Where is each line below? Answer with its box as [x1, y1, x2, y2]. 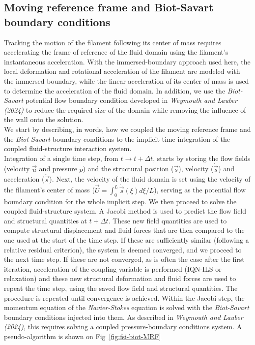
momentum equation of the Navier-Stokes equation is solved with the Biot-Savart [4, 302, 249, 313]
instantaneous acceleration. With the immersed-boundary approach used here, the [4, 56, 251, 66]
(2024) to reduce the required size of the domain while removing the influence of [4, 104, 246, 115]
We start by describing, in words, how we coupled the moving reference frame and [4, 124, 251, 134]
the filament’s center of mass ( [4, 185, 95, 195]
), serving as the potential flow [154, 185, 246, 195]
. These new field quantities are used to [108, 215, 227, 225]
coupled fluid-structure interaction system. [4, 143, 132, 154]
